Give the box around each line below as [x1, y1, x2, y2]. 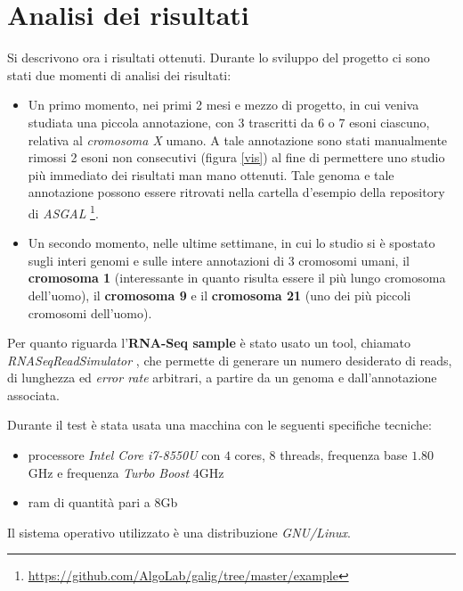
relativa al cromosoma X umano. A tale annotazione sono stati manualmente [28, 130, 448, 149]
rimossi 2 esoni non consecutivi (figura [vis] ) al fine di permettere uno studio [28, 148, 445, 167]
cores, [234, 446, 265, 464]
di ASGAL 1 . [28, 201, 99, 222]
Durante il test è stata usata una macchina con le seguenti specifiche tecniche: [7, 415, 432, 434]
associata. [7, 385, 60, 404]
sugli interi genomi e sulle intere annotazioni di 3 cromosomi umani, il [28, 250, 410, 269]
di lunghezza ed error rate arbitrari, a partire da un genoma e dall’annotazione [7, 368, 437, 387]
